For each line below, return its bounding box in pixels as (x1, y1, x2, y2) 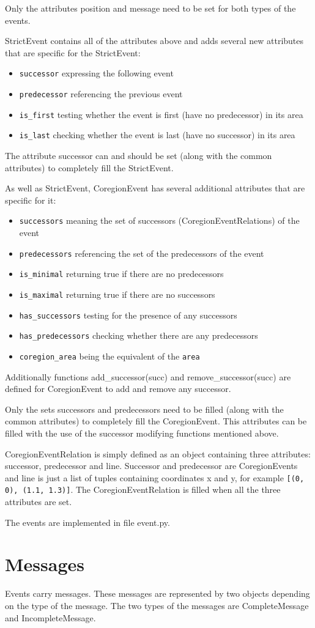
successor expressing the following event (19, 67, 174, 79)
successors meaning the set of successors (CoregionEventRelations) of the (19, 214, 300, 227)
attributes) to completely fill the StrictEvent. (5, 161, 174, 174)
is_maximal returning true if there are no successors (19, 287, 215, 300)
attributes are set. (5, 495, 72, 508)
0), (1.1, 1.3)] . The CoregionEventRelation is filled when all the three (5, 483, 281, 496)
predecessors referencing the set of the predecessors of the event (19, 246, 264, 259)
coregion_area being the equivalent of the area (19, 349, 200, 362)
